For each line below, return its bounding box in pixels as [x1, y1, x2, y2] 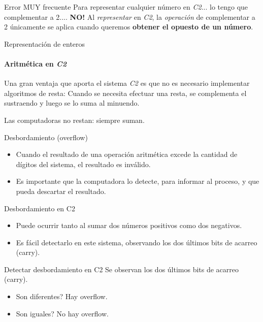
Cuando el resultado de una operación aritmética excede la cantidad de [16, 149, 238, 159]
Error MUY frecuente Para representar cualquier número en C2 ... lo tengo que [4, 2, 248, 12]
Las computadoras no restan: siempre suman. [4, 114, 145, 125]
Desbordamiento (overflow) [4, 132, 88, 142]
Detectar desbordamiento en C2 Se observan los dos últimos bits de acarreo [4, 264, 239, 274]
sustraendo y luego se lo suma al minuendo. [4, 98, 140, 108]
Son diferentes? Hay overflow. [16, 291, 108, 302]
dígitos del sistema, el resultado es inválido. [16, 158, 151, 169]
